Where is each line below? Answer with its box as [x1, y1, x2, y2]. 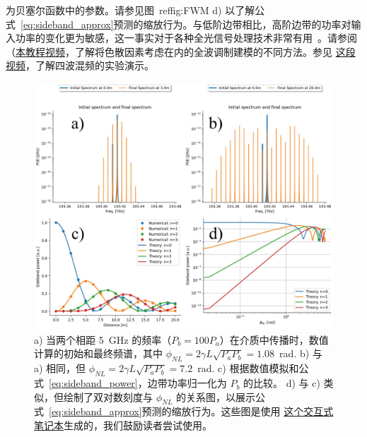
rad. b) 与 [279, 346, 322, 361]
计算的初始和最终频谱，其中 [34, 346, 163, 361]
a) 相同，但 [34, 361, 86, 376]
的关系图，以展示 [176, 389, 256, 404]
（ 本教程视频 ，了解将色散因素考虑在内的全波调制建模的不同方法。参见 [6, 44, 332, 59]
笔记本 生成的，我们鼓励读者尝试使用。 [34, 418, 212, 433]
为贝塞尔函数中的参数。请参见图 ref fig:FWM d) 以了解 [6, 3, 255, 17]
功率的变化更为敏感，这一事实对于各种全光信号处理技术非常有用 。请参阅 [15, 30, 357, 45]
